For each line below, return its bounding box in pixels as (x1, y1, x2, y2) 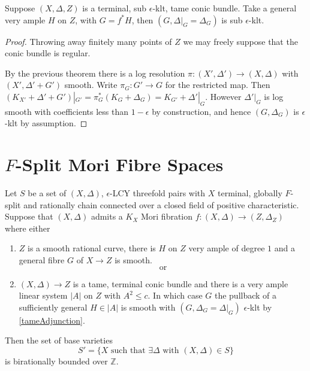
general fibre (19, 254, 65, 266)
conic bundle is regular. (5, 47, 91, 59)
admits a (91, 210, 123, 223)
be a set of (28, 187, 67, 199)
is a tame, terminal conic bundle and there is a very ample (73, 277, 288, 290)
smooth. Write (64, 78, 118, 91)
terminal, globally (218, 187, 282, 199)
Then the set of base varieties (5, 334, 113, 346)
